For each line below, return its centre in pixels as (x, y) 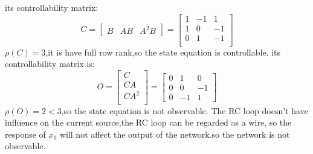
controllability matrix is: (50, 64)
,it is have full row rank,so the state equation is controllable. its (163, 52)
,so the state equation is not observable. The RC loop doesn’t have (185, 110)
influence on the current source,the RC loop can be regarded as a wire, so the (148, 122)
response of (25, 134)
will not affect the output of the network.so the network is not (175, 134)
